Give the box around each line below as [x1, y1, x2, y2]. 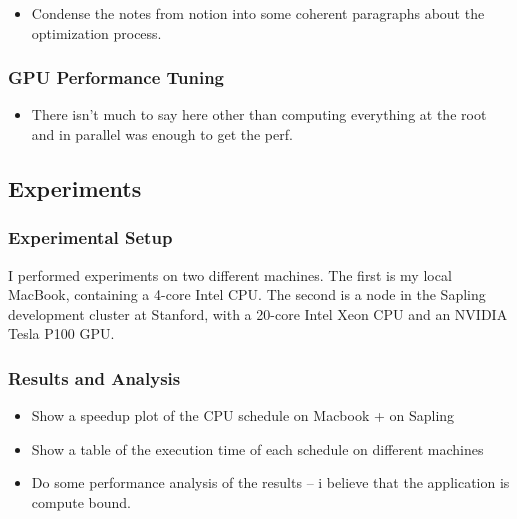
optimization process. [31, 22, 162, 43]
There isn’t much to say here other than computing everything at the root [31, 104, 487, 125]
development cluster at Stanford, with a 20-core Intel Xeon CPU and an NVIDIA [8, 303, 508, 324]
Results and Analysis [8, 365, 181, 390]
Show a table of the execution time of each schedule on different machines [31, 438, 484, 459]
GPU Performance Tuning [8, 65, 225, 90]
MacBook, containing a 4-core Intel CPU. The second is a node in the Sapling [8, 284, 486, 305]
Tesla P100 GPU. [8, 323, 115, 344]
